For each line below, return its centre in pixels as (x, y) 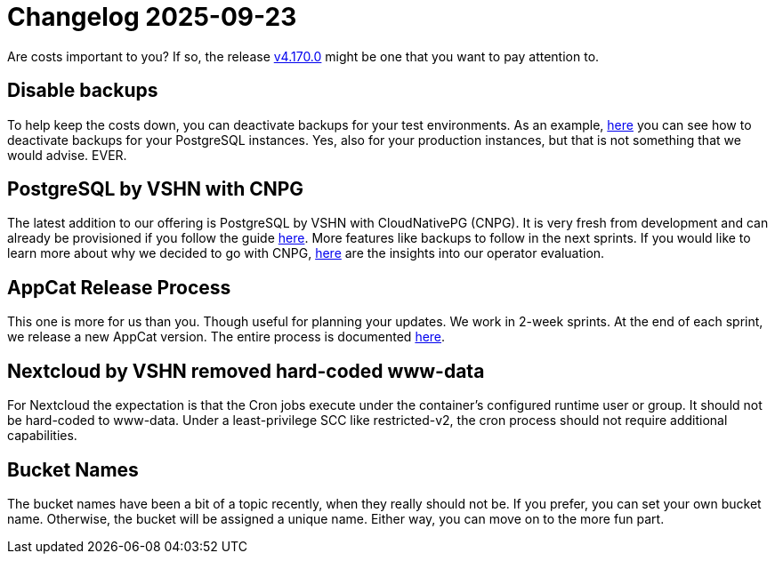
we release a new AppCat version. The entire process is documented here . (226, 337)
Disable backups (83, 91)
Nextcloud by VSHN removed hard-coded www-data (246, 371)
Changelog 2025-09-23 (152, 17)
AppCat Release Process (119, 287)
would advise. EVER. (67, 155)
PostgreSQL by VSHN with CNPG (156, 189)
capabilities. (42, 436)
